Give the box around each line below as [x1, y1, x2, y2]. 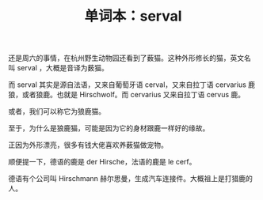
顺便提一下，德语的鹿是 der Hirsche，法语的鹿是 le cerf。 [8, 157, 196, 167]
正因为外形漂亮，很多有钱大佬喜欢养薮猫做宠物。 [8, 140, 168, 150]
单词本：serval [84, 7, 182, 25]
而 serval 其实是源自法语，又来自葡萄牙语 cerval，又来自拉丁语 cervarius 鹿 [8, 80, 256, 89]
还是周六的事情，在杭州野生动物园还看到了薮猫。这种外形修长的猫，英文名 [8, 53, 251, 63]
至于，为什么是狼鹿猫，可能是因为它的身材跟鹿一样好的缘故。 [8, 123, 210, 133]
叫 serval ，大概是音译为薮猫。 [8, 63, 109, 73]
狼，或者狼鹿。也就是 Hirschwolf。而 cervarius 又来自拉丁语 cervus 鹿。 [8, 90, 246, 100]
